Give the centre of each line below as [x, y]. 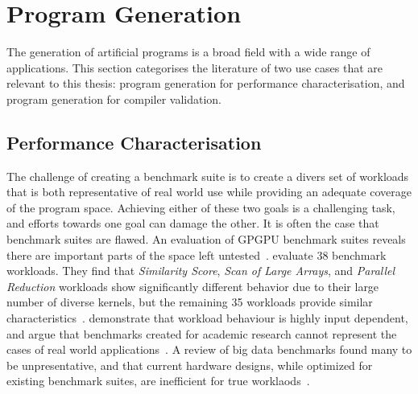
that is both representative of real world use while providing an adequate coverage [209, 192]
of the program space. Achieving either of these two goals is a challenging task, [201, 207]
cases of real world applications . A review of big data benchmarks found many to [209, 349]
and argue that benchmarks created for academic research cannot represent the [202, 333]
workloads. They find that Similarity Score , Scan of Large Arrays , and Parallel [201, 271]
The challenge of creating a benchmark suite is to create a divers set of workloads [208, 176]
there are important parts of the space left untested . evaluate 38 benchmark [197, 254]
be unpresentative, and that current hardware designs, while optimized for [190, 365]
